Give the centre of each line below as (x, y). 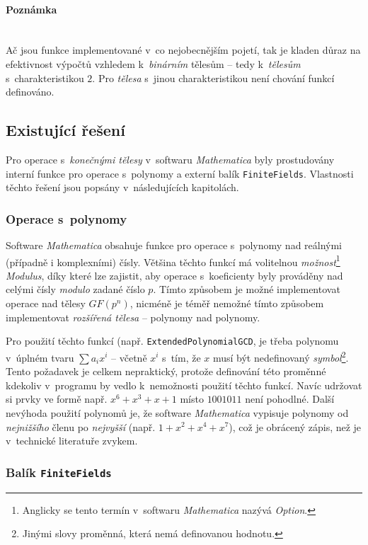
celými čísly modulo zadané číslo (75, 289)
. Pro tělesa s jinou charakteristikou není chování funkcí (213, 78)
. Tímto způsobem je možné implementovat (247, 289)
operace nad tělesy (46, 303)
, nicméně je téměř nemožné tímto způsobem (227, 303)
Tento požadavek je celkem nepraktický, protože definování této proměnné (166, 371)
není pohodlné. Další (290, 399)
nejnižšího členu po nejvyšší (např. (81, 426)
